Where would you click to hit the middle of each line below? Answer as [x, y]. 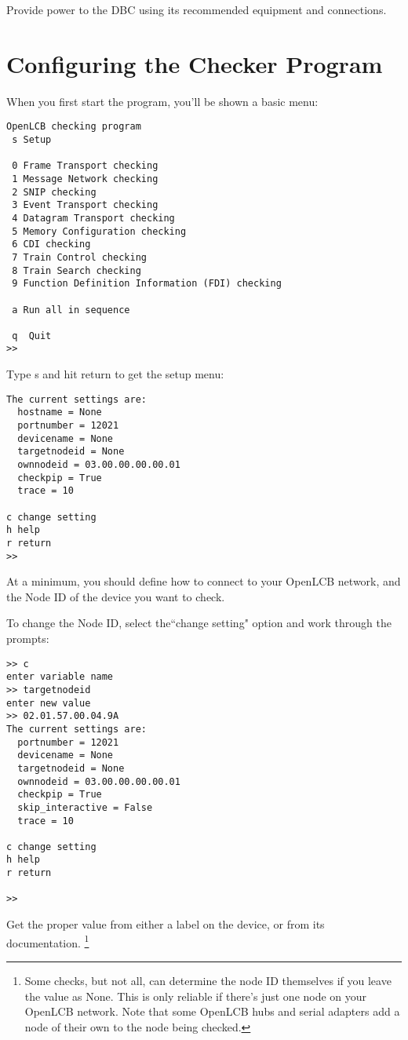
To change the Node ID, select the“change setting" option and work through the [199, 623]
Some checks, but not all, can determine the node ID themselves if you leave [208, 980]
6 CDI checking [51, 244]
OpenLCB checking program [74, 127]
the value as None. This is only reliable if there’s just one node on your [196, 996]
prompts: [28, 639]
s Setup [32, 139]
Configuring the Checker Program [195, 63]
